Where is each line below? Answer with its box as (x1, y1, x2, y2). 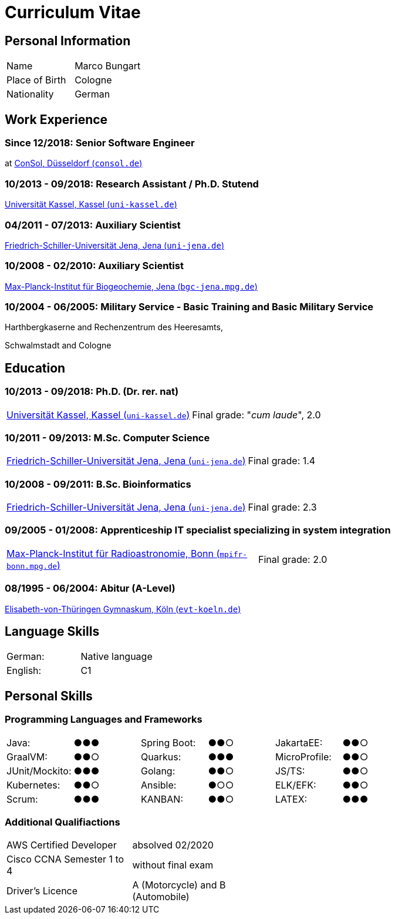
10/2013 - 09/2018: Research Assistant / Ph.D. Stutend (5, 177, 259, 190)
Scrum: (6, 793, 38, 805)
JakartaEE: (275, 736, 323, 749)
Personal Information (5, 33, 131, 48)
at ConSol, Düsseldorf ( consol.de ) (5, 158, 143, 169)
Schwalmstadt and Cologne (5, 340, 112, 351)
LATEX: (275, 793, 308, 805)
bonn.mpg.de (6, 561, 58, 571)
